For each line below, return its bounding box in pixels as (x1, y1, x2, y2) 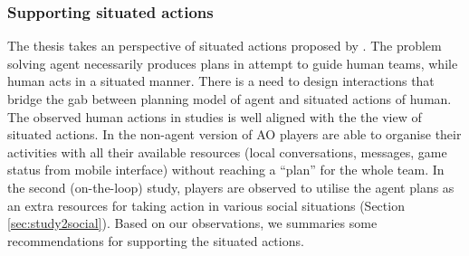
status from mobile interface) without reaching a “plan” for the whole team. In (7, 160, 445, 179)
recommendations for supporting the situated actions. (7, 231, 304, 250)
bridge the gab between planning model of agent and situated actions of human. (7, 90, 452, 108)
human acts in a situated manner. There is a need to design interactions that (7, 71, 435, 90)
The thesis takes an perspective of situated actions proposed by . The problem (7, 36, 442, 55)
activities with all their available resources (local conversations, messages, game (7, 142, 447, 161)
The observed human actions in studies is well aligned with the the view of (7, 107, 422, 126)
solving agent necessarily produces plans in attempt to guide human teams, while (7, 53, 458, 72)
